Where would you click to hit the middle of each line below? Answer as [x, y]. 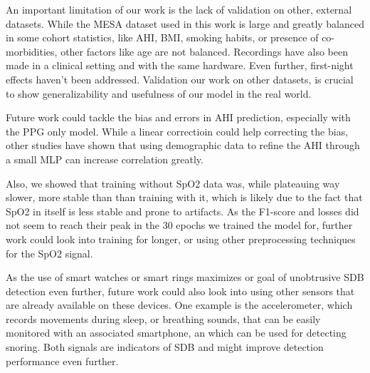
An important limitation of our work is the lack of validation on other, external [179, 9]
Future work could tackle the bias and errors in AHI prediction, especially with [178, 117]
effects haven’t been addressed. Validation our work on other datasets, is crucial [180, 79]
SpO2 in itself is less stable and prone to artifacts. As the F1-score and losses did [183, 211]
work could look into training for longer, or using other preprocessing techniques [181, 239]
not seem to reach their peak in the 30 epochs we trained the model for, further [179, 225]
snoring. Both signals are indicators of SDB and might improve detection [165, 347]
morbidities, [32, 51]
